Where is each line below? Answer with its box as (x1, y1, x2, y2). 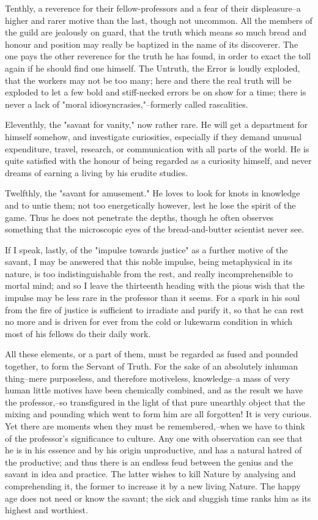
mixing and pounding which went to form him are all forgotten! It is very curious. (5, 407, 312, 420)
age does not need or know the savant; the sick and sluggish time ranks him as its (5, 491, 311, 504)
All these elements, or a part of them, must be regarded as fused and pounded (5, 347, 298, 360)
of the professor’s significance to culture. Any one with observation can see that (5, 431, 303, 444)
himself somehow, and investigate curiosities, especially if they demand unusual (5, 130, 302, 143)
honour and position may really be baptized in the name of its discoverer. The (5, 37, 298, 50)
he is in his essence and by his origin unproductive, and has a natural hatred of (5, 444, 302, 456)
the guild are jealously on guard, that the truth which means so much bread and (5, 26, 307, 39)
